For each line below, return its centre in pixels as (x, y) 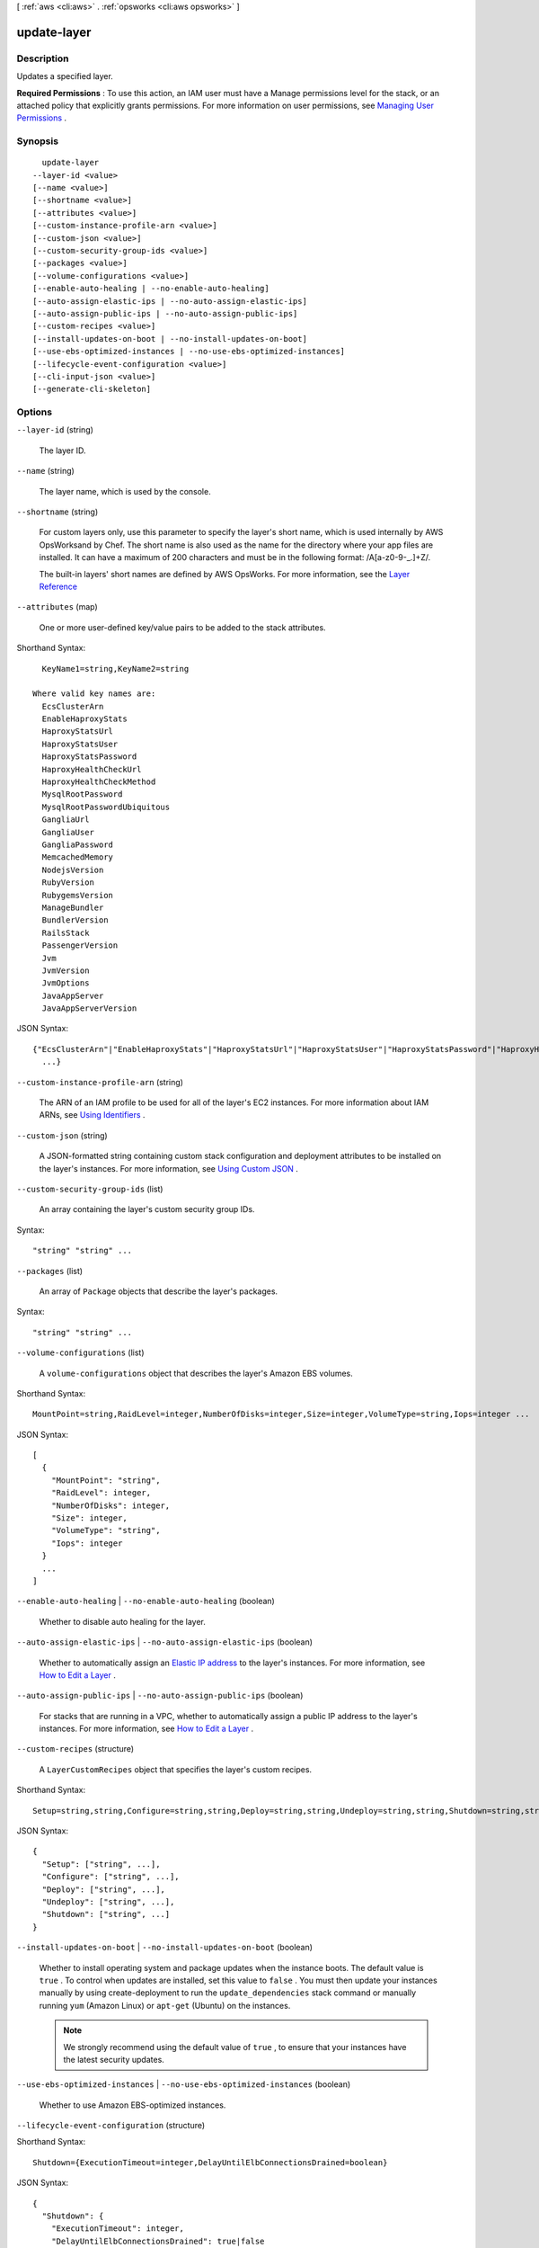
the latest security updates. (114, 2059)
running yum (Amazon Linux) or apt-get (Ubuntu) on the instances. (165, 2005)
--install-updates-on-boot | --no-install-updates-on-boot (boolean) (165, 1948)
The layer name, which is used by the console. (125, 491)
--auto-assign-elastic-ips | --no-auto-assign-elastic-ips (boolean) (165, 1642)
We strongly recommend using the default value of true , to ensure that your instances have (235, 2047)
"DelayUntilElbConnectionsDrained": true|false (158, 2241)
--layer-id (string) (55, 430)
